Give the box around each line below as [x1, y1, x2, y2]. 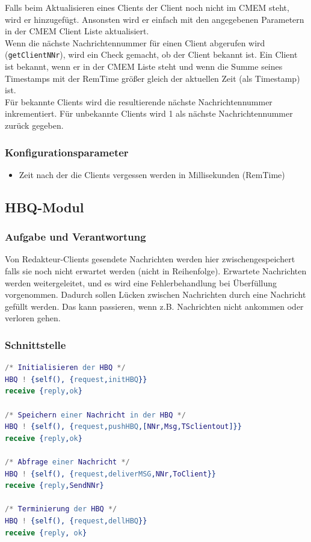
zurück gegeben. [5, 119, 64, 131]
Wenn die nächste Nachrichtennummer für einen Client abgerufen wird [5, 36, 265, 49]
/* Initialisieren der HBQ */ [5, 363, 126, 372]
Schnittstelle [5, 337, 66, 352]
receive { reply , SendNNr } [5, 481, 104, 490]
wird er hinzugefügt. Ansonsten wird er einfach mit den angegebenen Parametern [5, 13, 304, 25]
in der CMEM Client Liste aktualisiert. [5, 25, 149, 37]
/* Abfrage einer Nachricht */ [5, 457, 130, 466]
